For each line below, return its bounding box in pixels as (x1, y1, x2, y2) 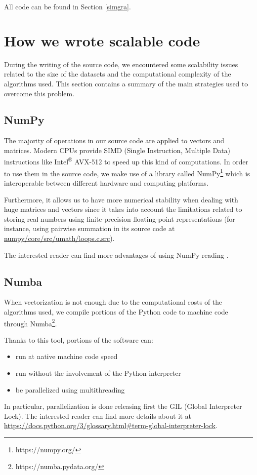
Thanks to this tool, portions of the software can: (4, 334, 153, 345)
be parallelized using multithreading (15, 384, 125, 395)
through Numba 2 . (4, 317, 57, 328)
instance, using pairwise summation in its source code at (4, 223, 175, 234)
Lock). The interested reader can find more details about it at (4, 410, 191, 421)
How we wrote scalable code (4, 30, 200, 50)
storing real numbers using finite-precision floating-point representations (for (4, 213, 235, 224)
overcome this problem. (4, 88, 75, 98)
